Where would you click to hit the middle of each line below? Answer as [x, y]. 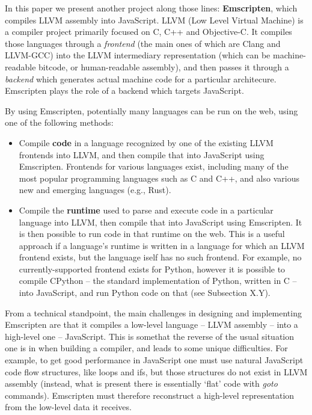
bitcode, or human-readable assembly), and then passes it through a [164, 66]
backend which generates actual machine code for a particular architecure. [141, 78]
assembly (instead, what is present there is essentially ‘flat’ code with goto [141, 383]
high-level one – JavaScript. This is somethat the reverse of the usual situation [150, 336]
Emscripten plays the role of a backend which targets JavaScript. [124, 91]
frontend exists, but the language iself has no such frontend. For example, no [160, 257]
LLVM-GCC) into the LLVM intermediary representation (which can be [138, 55]
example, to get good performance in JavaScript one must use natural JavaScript [154, 360]
